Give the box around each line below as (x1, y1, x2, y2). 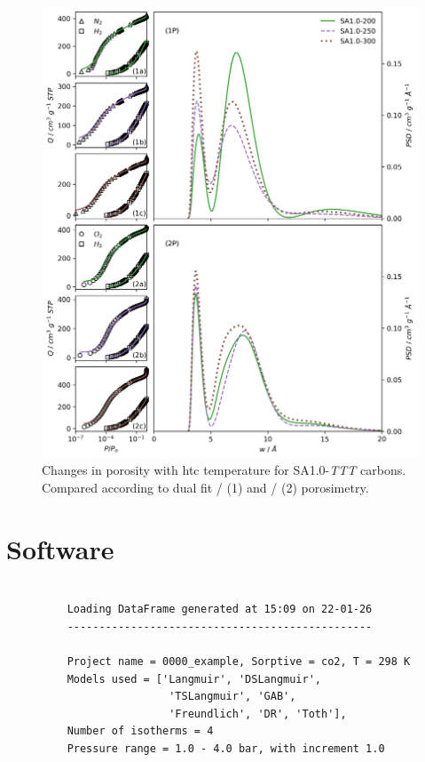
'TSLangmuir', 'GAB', (169, 690, 296, 703)
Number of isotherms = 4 (67, 725, 214, 738)
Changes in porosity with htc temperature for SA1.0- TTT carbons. (42, 461, 406, 479)
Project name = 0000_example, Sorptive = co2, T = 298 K (67, 655, 411, 668)
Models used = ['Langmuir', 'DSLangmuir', (67, 672, 321, 686)
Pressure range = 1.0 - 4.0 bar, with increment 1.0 (67, 742, 385, 755)
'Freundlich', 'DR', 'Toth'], (169, 707, 347, 720)
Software (6, 530, 114, 566)
